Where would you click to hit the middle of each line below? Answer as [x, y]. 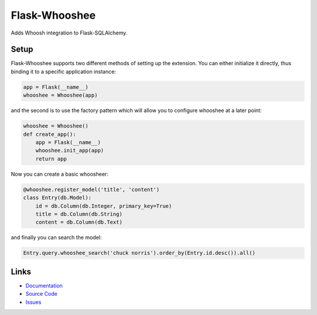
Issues [33, 302]
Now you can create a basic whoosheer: [60, 174]
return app [51, 159]
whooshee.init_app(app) [70, 150]
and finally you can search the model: [56, 238]
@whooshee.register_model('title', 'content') [91, 189]
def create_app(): [50, 134]
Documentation [44, 285]
